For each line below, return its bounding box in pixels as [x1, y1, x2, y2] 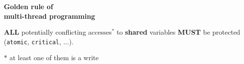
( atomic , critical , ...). [4, 36, 74, 46]
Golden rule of [4, 1, 53, 11]
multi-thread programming [4, 11, 95, 21]
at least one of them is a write [9, 52, 99, 63]
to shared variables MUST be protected [117, 27, 241, 37]
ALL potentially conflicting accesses [4, 27, 112, 37]
